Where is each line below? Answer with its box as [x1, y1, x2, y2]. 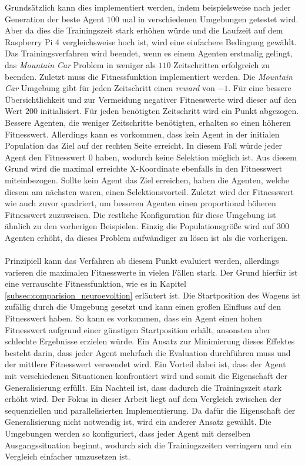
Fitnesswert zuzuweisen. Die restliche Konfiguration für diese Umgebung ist [5, 208, 276, 220]
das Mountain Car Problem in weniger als [5, 58, 156, 71]
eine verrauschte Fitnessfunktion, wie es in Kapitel [5, 277, 186, 290]
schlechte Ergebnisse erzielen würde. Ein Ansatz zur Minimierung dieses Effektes [5, 335, 295, 347]
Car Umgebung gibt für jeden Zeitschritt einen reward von [5, 82, 215, 94]
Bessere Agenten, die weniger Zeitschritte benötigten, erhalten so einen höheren [5, 116, 291, 128]
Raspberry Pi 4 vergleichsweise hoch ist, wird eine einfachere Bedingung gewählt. [5, 35, 297, 48]
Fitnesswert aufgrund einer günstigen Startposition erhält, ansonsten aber [5, 323, 271, 336]
